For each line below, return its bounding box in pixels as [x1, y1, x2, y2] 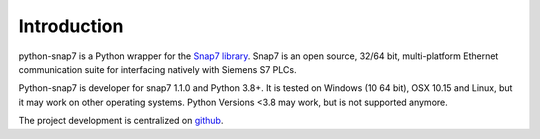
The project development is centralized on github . [18, 115, 224, 127]
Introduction [18, 15, 124, 37]
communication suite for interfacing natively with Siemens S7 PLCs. [18, 63, 297, 75]
